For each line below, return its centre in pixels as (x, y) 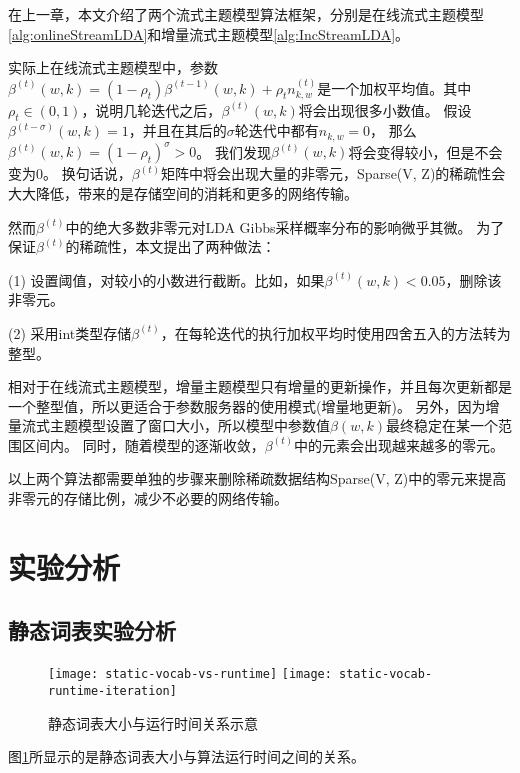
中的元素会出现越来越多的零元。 (399, 444)
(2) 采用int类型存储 (70, 332)
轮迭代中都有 (276, 130)
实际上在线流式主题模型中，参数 (113, 67)
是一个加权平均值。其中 (394, 87)
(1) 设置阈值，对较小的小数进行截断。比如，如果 (166, 279)
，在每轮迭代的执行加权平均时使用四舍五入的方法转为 (335, 332)
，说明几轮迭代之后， (151, 109)
